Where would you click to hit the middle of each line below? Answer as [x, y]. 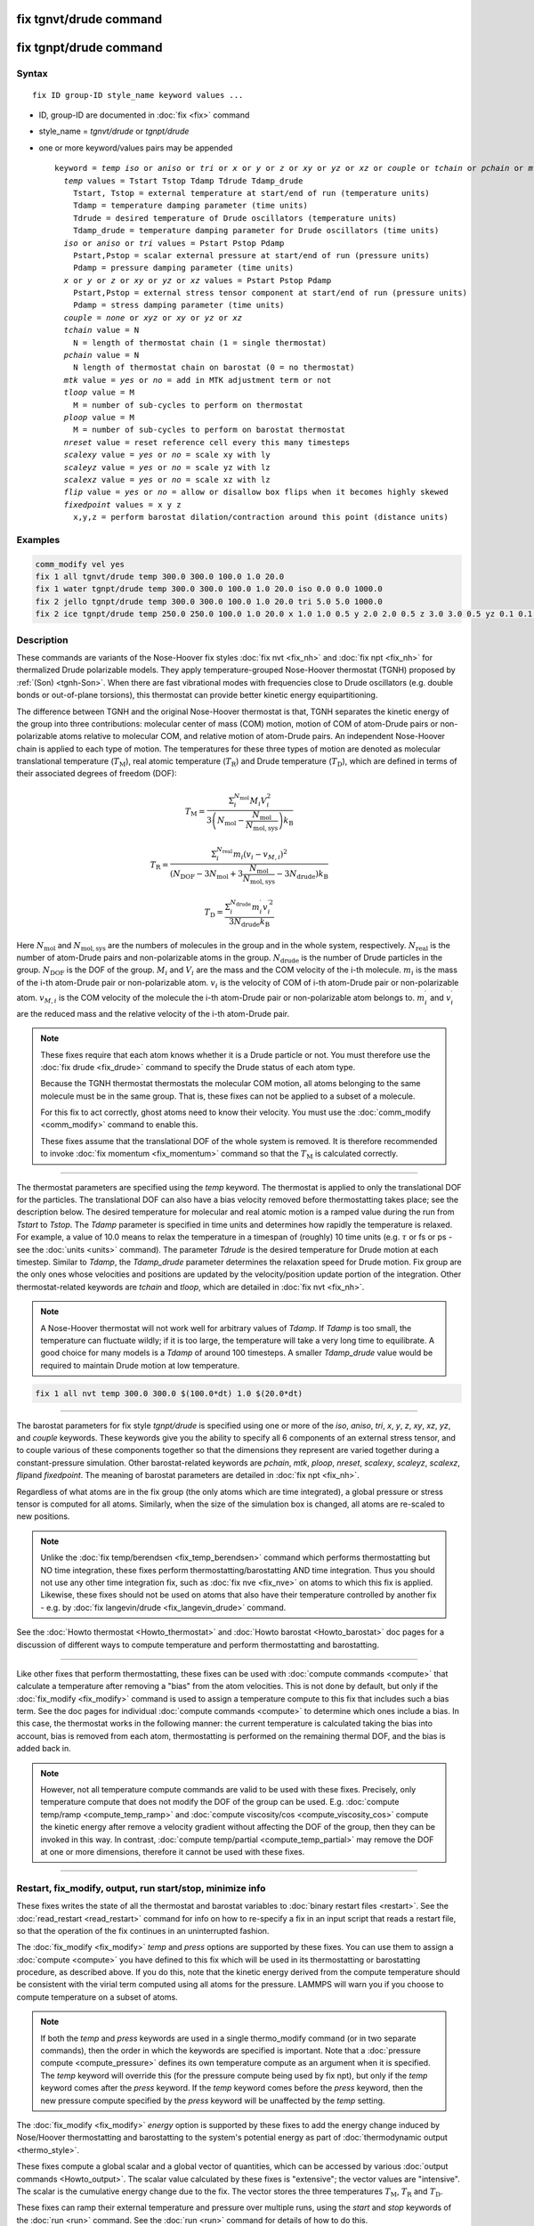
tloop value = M [99, 393]
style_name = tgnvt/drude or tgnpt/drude [114, 131]
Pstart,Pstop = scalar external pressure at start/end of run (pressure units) [251, 255]
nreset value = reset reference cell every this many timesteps [207, 442]
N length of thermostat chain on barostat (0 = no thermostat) [214, 368]
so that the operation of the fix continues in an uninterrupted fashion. [143, 1930]
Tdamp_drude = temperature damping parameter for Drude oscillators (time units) [256, 231]
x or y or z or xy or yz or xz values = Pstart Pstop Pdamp [198, 280]
